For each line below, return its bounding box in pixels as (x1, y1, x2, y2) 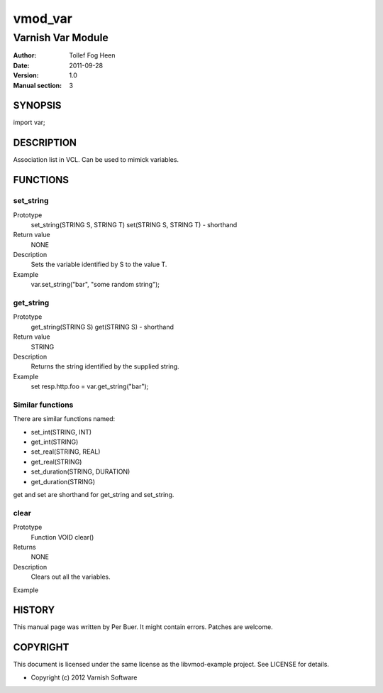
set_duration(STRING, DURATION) (30, 467, 131, 476)
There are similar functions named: (13, 415, 116, 423)
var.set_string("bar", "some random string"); (30, 280, 160, 289)
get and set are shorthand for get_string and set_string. (13, 491, 174, 499)
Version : (13, 71, 39, 80)
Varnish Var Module (13, 31, 109, 44)
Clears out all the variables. (30, 572, 111, 582)
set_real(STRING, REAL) (30, 447, 101, 456)
